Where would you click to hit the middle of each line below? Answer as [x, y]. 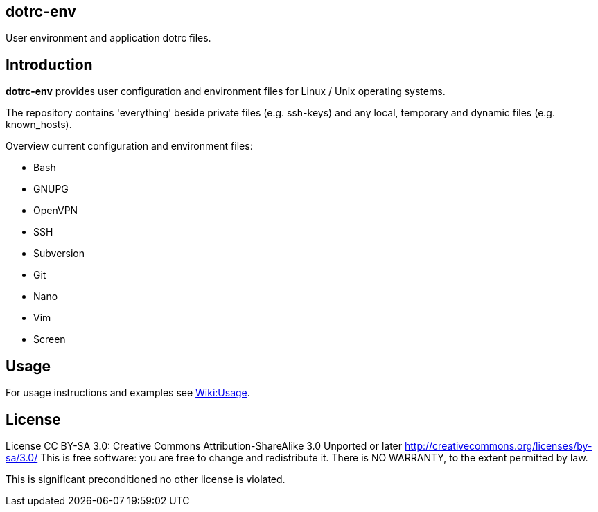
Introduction [49, 64]
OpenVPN [56, 211]
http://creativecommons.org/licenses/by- [498, 445]
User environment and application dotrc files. [108, 38]
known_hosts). [39, 125]
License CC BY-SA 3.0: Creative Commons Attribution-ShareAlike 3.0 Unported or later [204, 445]
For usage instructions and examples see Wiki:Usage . [128, 393]
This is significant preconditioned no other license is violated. [146, 479]
